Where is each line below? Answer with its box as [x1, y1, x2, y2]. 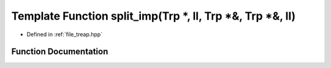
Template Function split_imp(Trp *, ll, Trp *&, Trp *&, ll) [11, 9, 296, 23]
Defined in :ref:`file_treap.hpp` [26, 31, 103, 38]
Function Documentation [11, 47, 108, 57]
